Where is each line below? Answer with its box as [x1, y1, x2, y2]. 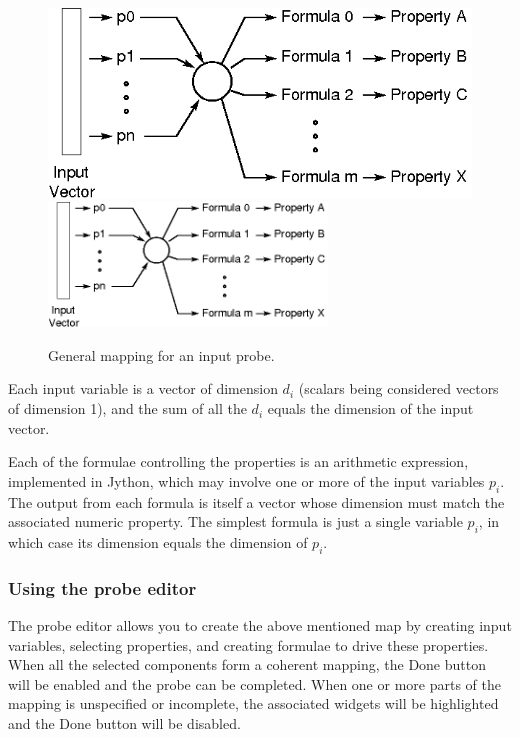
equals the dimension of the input [267, 398, 474, 419]
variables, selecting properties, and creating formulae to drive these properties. [8, 634, 489, 655]
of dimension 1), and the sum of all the [8, 398, 247, 419]
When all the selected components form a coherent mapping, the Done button [8, 654, 486, 675]
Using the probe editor [8, 575, 197, 600]
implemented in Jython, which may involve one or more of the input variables [8, 470, 485, 491]
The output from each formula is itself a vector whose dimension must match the [8, 491, 505, 512]
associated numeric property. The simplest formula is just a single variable [8, 511, 463, 532]
